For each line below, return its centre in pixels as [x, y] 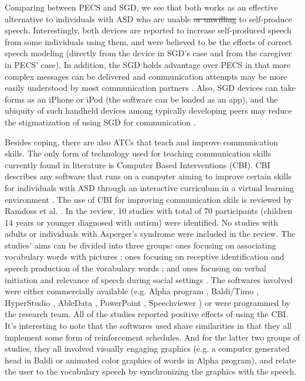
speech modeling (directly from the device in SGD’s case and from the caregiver [148, 53]
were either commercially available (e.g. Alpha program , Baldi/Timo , [132, 291]
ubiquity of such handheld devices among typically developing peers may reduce [148, 110]
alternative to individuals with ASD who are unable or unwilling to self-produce [148, 18]
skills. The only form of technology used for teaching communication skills [138, 153]
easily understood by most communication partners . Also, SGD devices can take [150, 88]
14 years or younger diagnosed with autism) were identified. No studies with [142, 222]
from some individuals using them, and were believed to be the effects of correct [149, 41]
